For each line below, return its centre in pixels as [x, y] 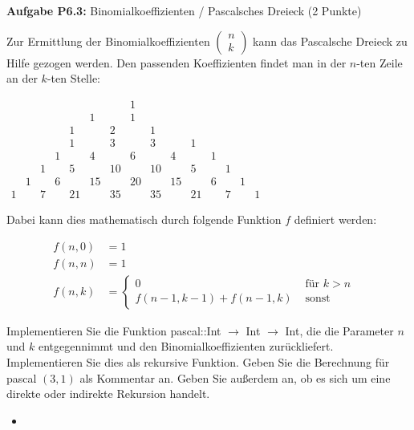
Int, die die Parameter [339, 330]
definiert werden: [335, 219]
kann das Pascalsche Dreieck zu [330, 41]
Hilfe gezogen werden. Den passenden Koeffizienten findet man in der [177, 62]
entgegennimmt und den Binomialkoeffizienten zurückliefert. [186, 346]
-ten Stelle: [74, 78]
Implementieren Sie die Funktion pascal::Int [114, 330]
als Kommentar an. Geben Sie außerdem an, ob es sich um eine [235, 377]
